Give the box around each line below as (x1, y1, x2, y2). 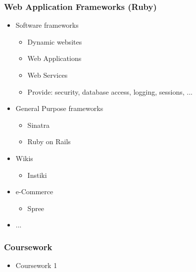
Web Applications (27, 53, 82, 63)
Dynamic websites (27, 36, 82, 47)
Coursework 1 (15, 260, 57, 271)
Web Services (27, 70, 68, 80)
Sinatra (27, 119, 49, 130)
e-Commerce (15, 186, 53, 197)
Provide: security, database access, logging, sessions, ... (27, 86, 193, 97)
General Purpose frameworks (15, 103, 103, 113)
